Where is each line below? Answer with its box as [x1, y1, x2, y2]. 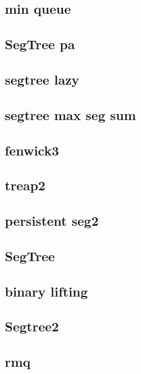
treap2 [5, 176, 46, 195]
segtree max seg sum [5, 105, 136, 124]
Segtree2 [5, 317, 59, 336]
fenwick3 [5, 140, 59, 159]
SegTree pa [5, 35, 75, 53]
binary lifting [5, 282, 88, 300]
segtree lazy [5, 70, 80, 88]
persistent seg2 [5, 211, 99, 230]
